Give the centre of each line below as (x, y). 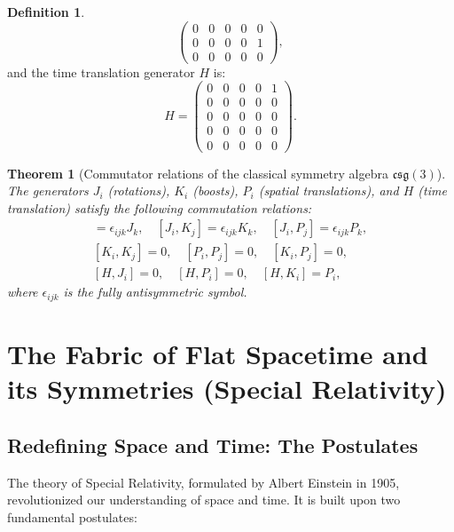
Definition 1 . (46, 12)
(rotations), (139, 191)
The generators (48, 191)
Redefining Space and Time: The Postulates (213, 445)
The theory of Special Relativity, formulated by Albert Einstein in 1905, (204, 482)
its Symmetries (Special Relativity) (227, 389)
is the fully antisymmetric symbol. (155, 292)
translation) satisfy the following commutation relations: (160, 207)
